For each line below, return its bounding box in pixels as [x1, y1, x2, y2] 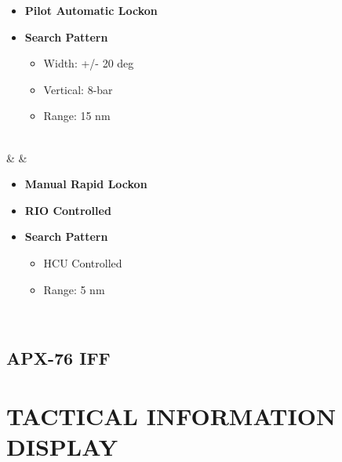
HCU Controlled [43, 254, 122, 271]
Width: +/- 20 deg [43, 55, 134, 71]
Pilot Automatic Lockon [24, 2, 158, 18]
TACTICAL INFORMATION [6, 399, 337, 431]
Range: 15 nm [43, 107, 111, 124]
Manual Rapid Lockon [24, 176, 147, 192]
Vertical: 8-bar [43, 81, 113, 97]
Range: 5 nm [43, 281, 105, 297]
